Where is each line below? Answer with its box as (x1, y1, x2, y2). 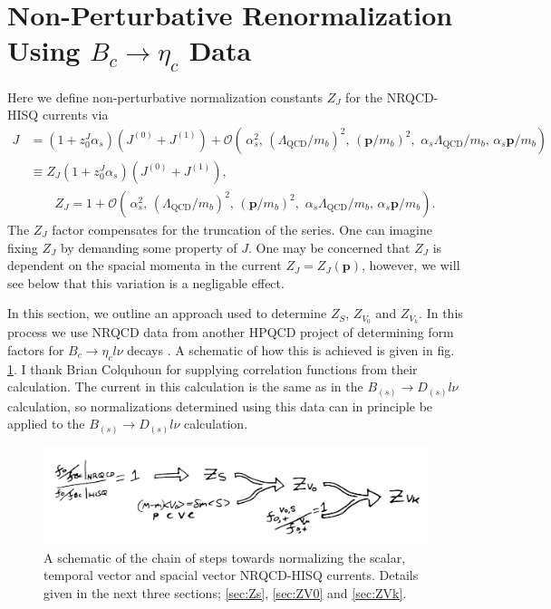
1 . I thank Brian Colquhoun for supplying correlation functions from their (7, 359, 418, 378)
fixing (7, 237, 38, 256)
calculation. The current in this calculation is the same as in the (7, 377, 363, 396)
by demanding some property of (60, 237, 237, 256)
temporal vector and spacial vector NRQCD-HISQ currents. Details (43, 565, 419, 585)
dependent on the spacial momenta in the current (7, 256, 282, 275)
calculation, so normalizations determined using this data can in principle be (7, 396, 433, 415)
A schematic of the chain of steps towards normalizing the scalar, (43, 547, 406, 566)
